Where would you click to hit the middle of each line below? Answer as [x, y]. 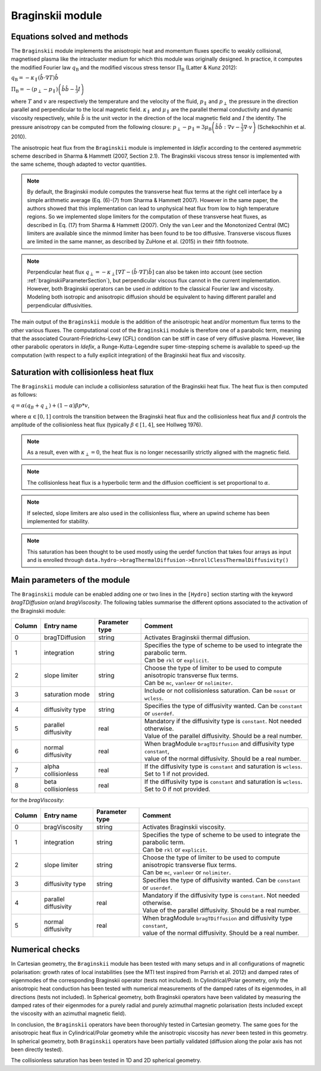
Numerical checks [45, 949]
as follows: [24, 395]
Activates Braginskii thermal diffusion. [197, 637]
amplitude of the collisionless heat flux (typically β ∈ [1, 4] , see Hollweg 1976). [107, 425]
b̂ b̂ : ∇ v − [227, 127]
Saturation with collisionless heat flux [82, 372]
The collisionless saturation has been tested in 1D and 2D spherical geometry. [106, 1060]
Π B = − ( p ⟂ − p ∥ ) [34, 90]
